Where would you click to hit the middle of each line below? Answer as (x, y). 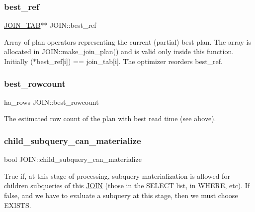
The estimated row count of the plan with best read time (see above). (110, 118)
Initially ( (19, 61)
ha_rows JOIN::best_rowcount (51, 102)
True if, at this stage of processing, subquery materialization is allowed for (117, 176)
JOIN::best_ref (73, 25)
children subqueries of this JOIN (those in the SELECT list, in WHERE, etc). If (127, 185)
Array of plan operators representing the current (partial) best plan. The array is (127, 41)
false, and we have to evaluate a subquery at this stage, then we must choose (121, 195)
